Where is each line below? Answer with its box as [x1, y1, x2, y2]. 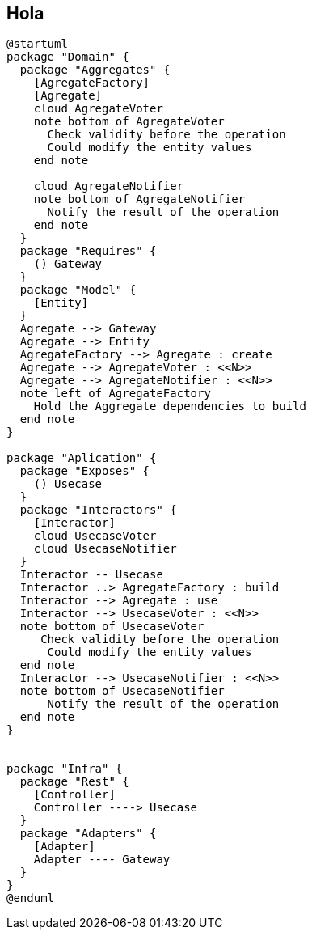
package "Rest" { [19, 775, 129, 789]
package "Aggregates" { [19, 63, 171, 77]
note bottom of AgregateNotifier [33, 193, 246, 206]
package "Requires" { [19, 244, 157, 258]
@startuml [6, 37, 68, 51]
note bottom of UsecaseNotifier [19, 684, 225, 698]
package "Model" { [19, 283, 137, 297]
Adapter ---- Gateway [33, 853, 171, 866]
